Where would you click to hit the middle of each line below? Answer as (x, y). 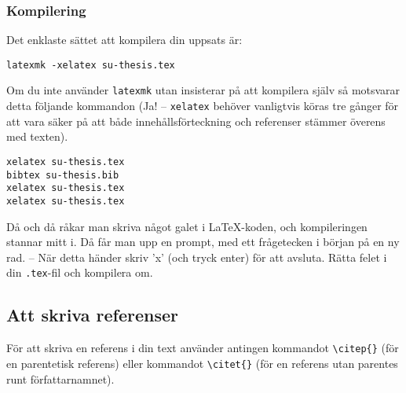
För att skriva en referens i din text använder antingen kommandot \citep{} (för (203, 348)
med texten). (37, 136)
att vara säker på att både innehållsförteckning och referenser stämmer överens (196, 121)
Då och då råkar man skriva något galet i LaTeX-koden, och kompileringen (187, 226)
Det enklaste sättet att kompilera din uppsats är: (124, 40)
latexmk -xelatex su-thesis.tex (91, 65)
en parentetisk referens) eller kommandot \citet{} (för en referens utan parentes (202, 363)
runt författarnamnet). (60, 378)
